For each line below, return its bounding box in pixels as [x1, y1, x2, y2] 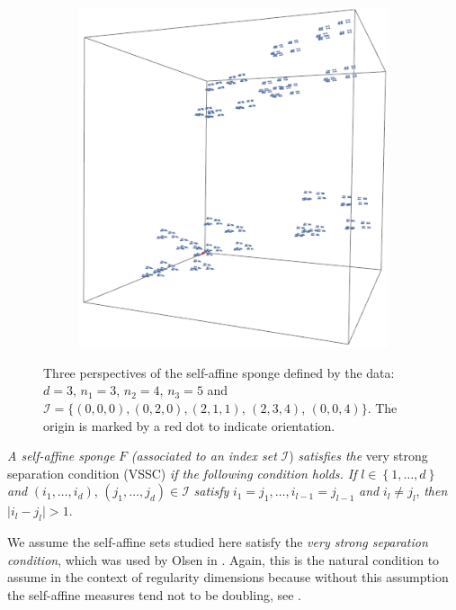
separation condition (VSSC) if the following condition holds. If [7, 463, 357, 482]
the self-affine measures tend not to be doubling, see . [7, 585, 301, 604]
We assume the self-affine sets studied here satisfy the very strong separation [7, 533, 428, 552]
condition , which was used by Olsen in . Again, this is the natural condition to [7, 550, 440, 569]
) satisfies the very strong [289, 446, 428, 465]
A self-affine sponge [7, 446, 115, 465]
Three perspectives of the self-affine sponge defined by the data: [43, 363, 395, 381]
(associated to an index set [130, 446, 277, 465]
